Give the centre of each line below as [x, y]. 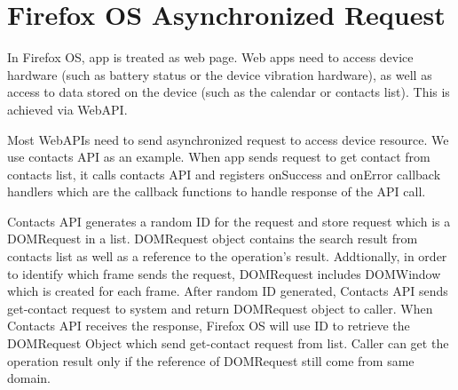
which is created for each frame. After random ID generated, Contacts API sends [228, 291]
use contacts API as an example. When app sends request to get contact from [219, 157]
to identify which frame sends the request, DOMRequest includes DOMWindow [224, 273]
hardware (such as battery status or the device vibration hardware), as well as [220, 74]
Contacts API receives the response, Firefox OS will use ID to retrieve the [209, 326]
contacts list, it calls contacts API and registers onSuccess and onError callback [224, 174]
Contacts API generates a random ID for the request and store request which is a [229, 221]
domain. [29, 378]
